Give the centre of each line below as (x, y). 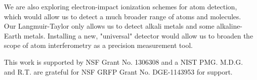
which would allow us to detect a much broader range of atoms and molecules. (123, 16)
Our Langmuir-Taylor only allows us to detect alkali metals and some (109, 26)
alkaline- (230, 26)
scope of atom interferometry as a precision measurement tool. (98, 45)
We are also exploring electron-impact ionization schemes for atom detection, (121, 6)
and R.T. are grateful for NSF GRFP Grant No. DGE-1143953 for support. (118, 71)
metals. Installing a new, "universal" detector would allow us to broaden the (138, 35)
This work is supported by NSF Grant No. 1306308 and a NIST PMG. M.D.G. (124, 61)
